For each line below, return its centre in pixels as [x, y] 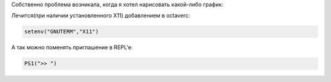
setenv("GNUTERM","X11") [62, 32]
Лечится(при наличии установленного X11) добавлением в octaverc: [101, 16]
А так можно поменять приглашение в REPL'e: [72, 47]
